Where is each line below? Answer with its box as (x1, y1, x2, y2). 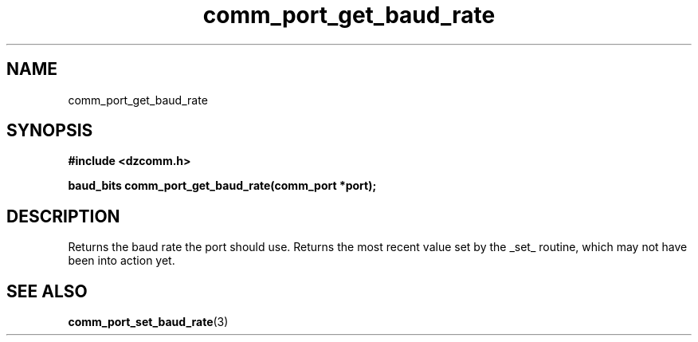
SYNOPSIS (6, 120, 93, 141)
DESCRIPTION (6, 206, 120, 226)
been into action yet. (68, 254, 175, 268)
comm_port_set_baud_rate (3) (68, 315, 229, 329)
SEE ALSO (6, 281, 88, 301)
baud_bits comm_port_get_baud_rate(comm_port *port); (68, 179, 377, 193)
